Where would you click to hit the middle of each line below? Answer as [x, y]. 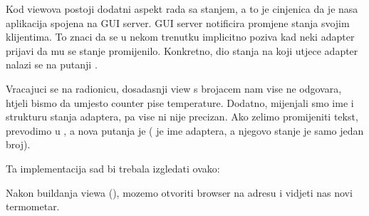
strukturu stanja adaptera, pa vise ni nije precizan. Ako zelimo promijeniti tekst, [182, 117]
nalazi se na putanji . [52, 65]
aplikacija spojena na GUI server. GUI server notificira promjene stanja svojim [178, 22]
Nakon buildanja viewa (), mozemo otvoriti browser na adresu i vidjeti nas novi [179, 192]
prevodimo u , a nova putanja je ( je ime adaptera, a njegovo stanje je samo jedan [185, 130]
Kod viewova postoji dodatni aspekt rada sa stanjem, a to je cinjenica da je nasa [182, 9]
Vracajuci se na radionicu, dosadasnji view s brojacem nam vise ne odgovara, [174, 88]
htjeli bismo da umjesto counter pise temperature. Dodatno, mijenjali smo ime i [180, 102]
